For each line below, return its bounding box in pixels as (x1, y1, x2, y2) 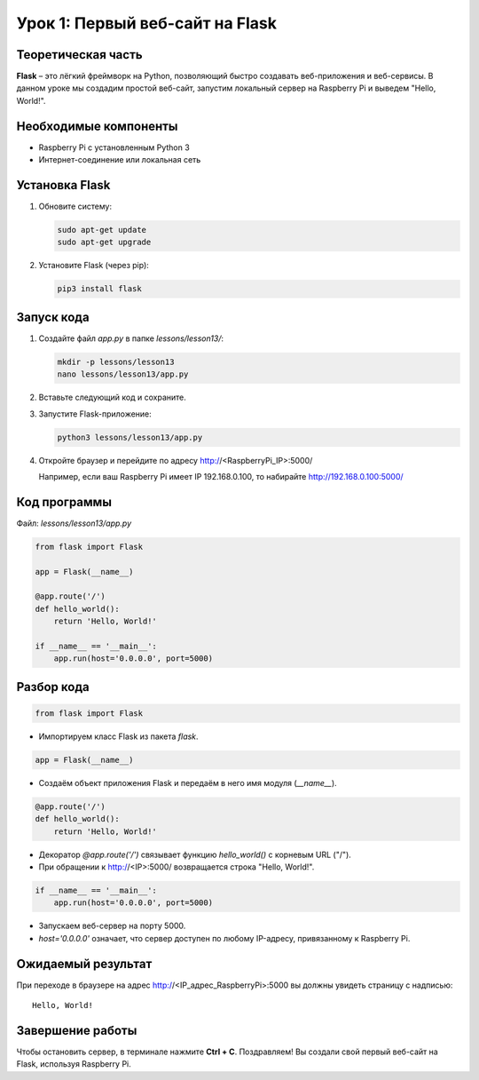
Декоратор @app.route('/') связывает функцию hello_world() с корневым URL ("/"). (38, 849, 352, 860)
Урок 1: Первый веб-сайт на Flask (16, 13, 278, 33)
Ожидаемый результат (16, 956, 153, 972)
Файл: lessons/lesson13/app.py (16, 518, 132, 528)
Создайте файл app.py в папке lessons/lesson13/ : (38, 333, 224, 344)
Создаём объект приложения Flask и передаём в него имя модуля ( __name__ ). (38, 777, 337, 788)
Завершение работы (16, 1022, 137, 1038)
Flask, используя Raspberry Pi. (16, 1059, 132, 1069)
